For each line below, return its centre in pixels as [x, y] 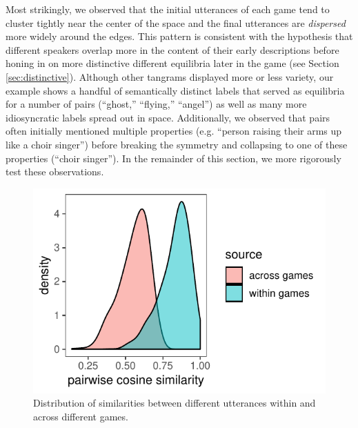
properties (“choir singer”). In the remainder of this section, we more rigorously [173, 158]
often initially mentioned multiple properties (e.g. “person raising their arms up [174, 131]
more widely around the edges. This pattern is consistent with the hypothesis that [179, 36]
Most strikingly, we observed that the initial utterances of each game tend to [168, 9]
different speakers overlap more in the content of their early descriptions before [172, 49]
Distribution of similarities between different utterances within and [175, 403]
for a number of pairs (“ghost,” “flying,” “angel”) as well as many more [156, 104]
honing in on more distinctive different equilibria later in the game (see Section [172, 63]
